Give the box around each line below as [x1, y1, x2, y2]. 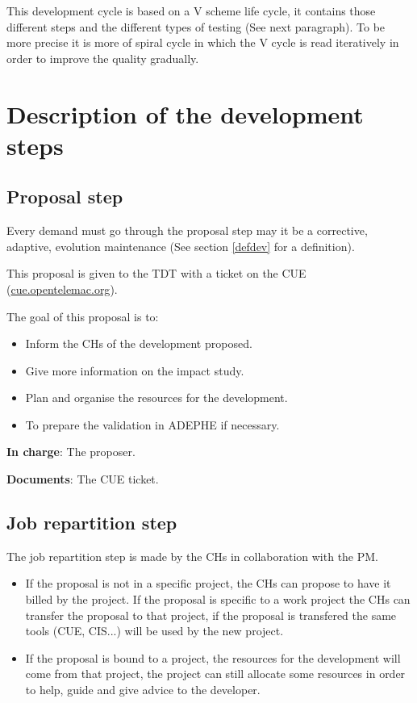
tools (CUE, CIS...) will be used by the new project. [25, 622, 284, 639]
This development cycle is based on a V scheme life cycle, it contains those [6, 2, 376, 19]
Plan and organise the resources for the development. [25, 389, 288, 406]
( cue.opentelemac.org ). [6, 280, 118, 297]
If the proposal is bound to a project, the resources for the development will [25, 649, 401, 666]
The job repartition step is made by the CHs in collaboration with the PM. [6, 547, 379, 564]
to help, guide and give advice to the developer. [25, 681, 261, 698]
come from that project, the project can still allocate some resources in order [25, 665, 406, 682]
